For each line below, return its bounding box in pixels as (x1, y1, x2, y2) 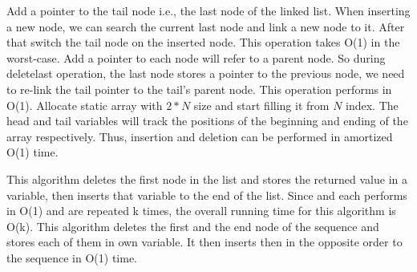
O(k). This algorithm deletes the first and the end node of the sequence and (6, 217, 379, 234)
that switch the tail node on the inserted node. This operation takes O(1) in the (6, 34, 400, 51)
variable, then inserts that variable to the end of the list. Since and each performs (6, 186, 407, 203)
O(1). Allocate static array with (6, 96, 163, 113)
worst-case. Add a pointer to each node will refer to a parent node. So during (6, 49, 386, 66)
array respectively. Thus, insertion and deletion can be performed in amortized (6, 128, 393, 144)
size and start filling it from (193, 96, 330, 113)
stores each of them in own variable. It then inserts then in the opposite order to (6, 233, 403, 250)
